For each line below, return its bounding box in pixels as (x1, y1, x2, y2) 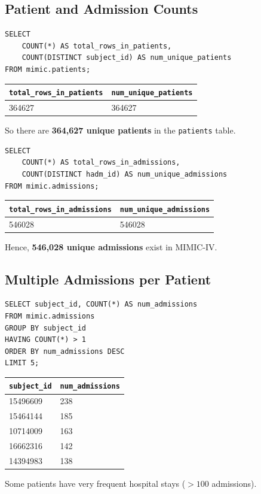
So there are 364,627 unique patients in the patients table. (5, 124, 236, 137)
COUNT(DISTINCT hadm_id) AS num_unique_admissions (22, 169, 228, 178)
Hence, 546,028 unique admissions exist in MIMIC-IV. (5, 240, 217, 253)
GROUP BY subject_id (5, 323, 87, 332)
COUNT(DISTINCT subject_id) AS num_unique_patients (22, 53, 232, 62)
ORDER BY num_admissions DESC (5, 347, 125, 356)
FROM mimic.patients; (5, 65, 91, 74)
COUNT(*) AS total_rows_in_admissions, (22, 158, 180, 167)
